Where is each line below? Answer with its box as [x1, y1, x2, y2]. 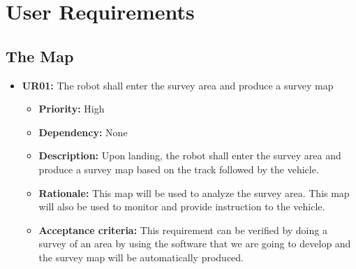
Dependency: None [38, 124, 128, 139]
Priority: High [38, 101, 105, 116]
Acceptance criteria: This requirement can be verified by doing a [38, 222, 327, 237]
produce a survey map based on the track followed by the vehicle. [38, 161, 319, 176]
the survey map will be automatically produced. [38, 249, 244, 264]
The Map [6, 45, 74, 66]
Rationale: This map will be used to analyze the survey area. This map [38, 185, 350, 200]
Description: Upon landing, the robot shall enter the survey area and [38, 148, 341, 163]
